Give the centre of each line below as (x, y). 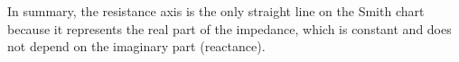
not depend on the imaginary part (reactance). (136, 46)
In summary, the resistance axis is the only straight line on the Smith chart (216, 11)
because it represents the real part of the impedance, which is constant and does (229, 28)
